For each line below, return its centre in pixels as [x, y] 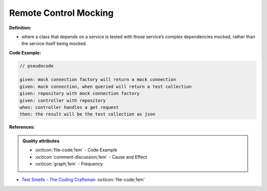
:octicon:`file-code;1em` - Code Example [76, 150]
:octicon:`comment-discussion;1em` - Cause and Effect [91, 157]
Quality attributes [41, 141]
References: [22, 127]
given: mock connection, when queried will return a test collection [106, 86]
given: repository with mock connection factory [80, 94]
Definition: [20, 28]
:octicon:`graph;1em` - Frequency [69, 164]
